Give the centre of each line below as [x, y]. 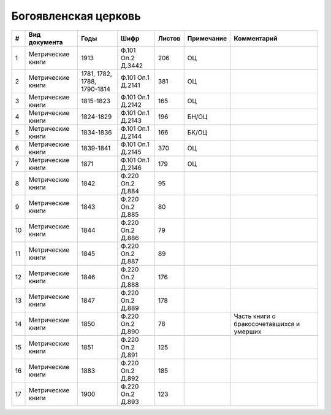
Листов [169, 38]
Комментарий [256, 38]
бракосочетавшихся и [267, 324]
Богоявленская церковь [76, 16]
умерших [248, 332]
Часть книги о [255, 316]
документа [46, 42]
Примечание [207, 38]
